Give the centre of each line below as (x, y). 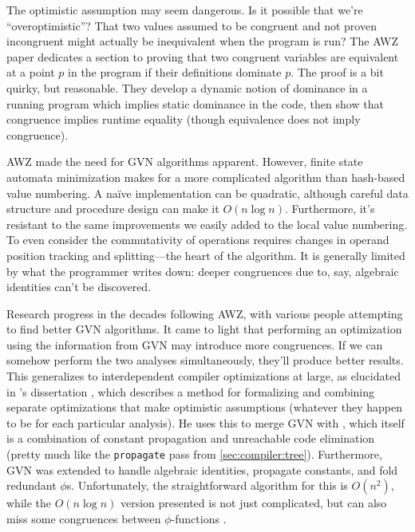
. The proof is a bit (337, 72)
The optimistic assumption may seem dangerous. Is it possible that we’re (185, 10)
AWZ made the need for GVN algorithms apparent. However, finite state (185, 162)
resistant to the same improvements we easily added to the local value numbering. (207, 224)
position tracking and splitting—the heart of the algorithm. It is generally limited (206, 255)
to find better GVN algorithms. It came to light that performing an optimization (204, 329)
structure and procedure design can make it (113, 209)
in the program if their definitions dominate (175, 72)
